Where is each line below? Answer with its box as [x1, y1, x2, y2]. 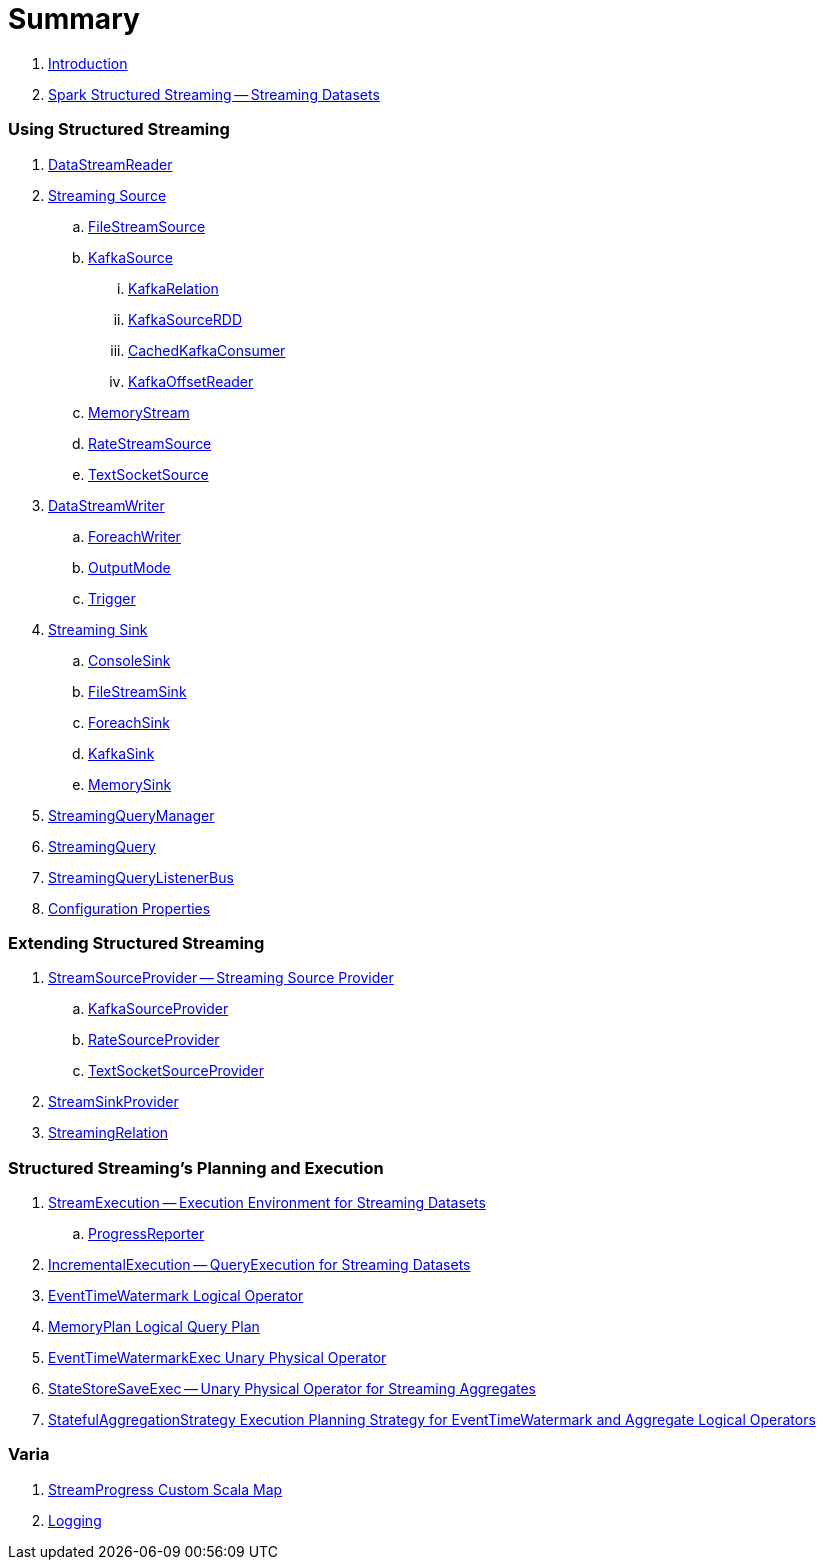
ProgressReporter [88, 1225, 205, 1242]
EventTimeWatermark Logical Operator [48, 1287, 304, 1304]
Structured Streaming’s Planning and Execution [8, 1157, 384, 1178]
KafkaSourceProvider [88, 1000, 229, 1018]
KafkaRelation [128, 279, 219, 297]
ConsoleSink [88, 651, 171, 669]
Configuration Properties [48, 899, 211, 917]
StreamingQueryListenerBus [48, 868, 234, 886]
